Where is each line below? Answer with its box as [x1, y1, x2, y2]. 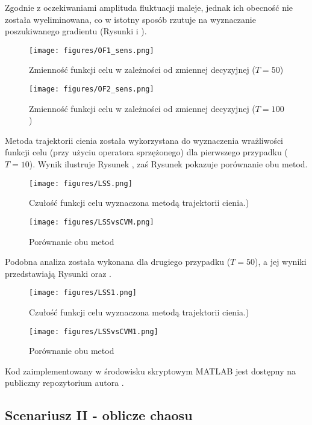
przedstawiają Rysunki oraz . [5, 267, 111, 279]
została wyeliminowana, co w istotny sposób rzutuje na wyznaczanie [5, 13, 256, 25]
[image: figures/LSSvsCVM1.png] [29, 327, 158, 336]
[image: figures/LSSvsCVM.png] [29, 217, 154, 226]
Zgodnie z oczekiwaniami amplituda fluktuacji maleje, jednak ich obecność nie [5, 1, 293, 13]
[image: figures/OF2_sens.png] [29, 85, 154, 94]
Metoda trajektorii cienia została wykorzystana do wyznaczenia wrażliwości [5, 134, 284, 146]
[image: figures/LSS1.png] [29, 288, 137, 297]
